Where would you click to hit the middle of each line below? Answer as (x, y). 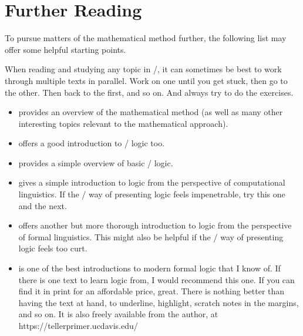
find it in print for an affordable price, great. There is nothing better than (151, 291)
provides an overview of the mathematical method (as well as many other (151, 112)
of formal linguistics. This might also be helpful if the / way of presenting (151, 236)
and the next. (43, 205)
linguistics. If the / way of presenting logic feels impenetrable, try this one (152, 194)
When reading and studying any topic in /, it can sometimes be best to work (143, 69)
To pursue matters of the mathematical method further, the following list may (146, 38)
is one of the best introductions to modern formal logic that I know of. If (149, 268)
